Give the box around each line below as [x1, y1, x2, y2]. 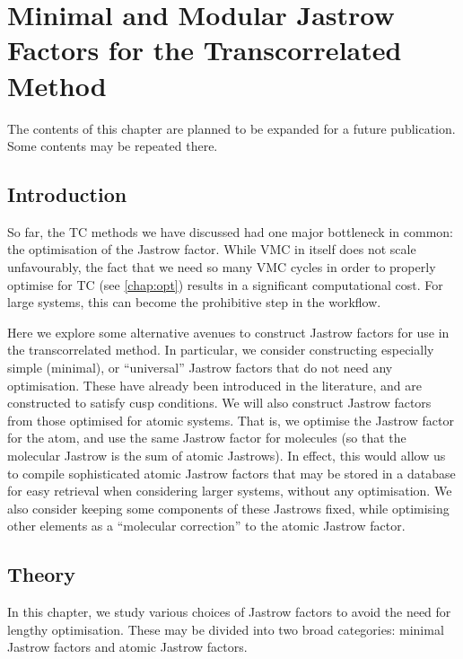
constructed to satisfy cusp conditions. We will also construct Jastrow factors [7, 393, 432, 412]
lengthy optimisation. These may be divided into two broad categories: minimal [7, 619, 444, 638]
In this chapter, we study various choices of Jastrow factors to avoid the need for [7, 602, 451, 621]
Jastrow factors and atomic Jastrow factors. [7, 637, 248, 656]
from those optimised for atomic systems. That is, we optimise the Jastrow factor [7, 410, 454, 429]
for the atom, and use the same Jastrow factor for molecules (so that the [7, 428, 406, 447]
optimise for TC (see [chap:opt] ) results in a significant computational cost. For [7, 275, 443, 294]
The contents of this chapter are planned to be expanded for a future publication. [7, 119, 456, 137]
